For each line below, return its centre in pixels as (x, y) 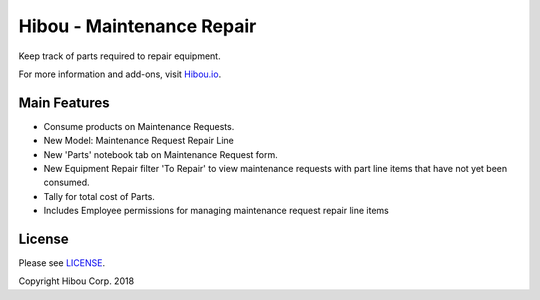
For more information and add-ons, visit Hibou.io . (120, 74)
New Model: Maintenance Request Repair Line (139, 141)
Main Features (64, 102)
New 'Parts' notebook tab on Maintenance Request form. (161, 154)
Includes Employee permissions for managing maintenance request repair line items (216, 211)
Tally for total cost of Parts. (99, 196)
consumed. (66, 182)
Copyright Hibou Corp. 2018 (76, 281)
